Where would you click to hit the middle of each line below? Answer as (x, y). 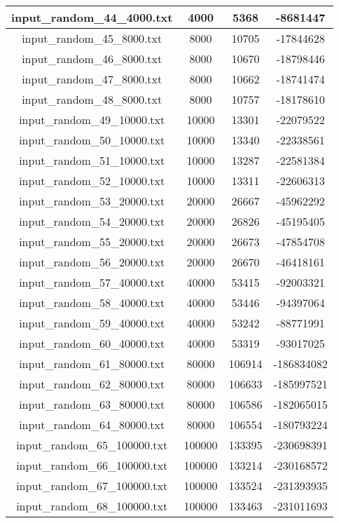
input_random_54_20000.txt (92, 221)
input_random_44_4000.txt (92, 17)
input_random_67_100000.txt (92, 485)
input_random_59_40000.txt (92, 323)
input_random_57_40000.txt (92, 282)
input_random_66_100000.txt (92, 465)
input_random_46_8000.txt (92, 59)
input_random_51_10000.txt (92, 160)
